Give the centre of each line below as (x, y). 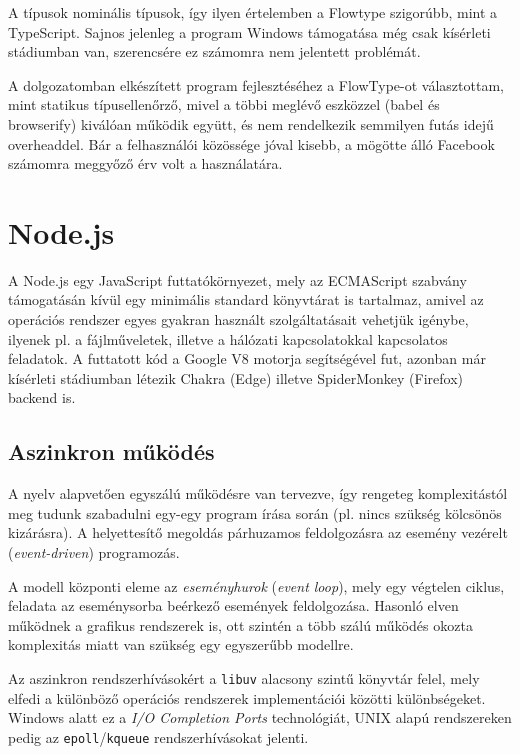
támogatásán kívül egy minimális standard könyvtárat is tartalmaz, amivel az (246, 299)
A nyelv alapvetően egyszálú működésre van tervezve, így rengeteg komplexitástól (258, 493)
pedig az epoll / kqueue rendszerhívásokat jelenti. (158, 736)
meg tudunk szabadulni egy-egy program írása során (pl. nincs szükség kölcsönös (255, 512)
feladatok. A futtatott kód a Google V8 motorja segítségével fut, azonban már (247, 358)
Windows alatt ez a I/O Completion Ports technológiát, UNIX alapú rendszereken (260, 717)
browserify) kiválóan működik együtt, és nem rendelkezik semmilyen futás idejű (251, 123)
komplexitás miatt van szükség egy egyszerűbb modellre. (181, 644)
